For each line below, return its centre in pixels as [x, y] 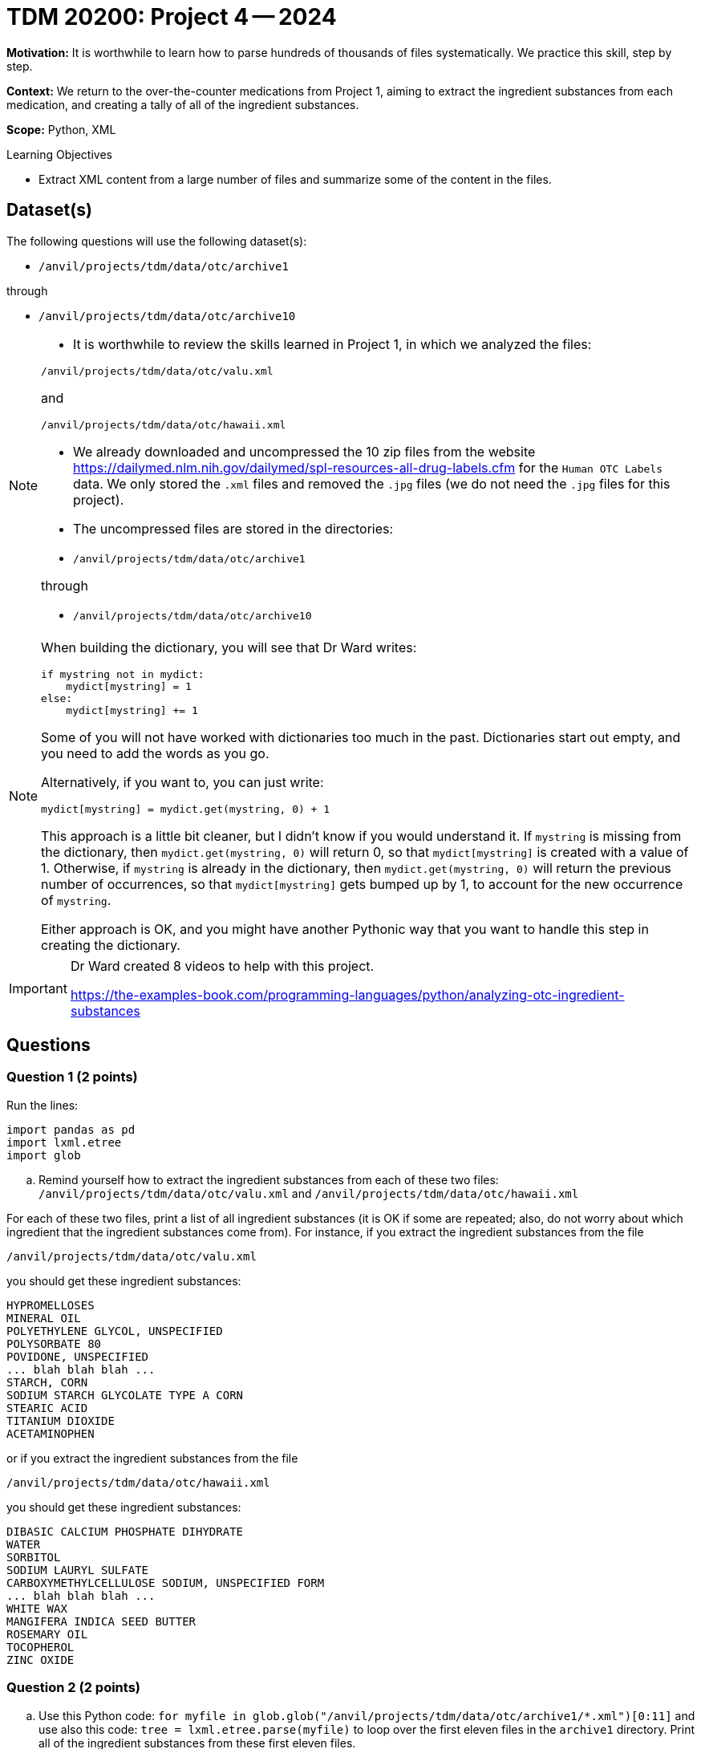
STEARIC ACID [47, 1408]
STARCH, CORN [47, 1382]
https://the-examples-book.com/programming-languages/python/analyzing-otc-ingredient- [347, 994]
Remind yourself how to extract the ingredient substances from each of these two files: [269, 1179]
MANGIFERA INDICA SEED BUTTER [101, 1621]
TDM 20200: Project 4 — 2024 [172, 17]
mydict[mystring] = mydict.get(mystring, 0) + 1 [186, 809]
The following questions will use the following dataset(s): [157, 241]
